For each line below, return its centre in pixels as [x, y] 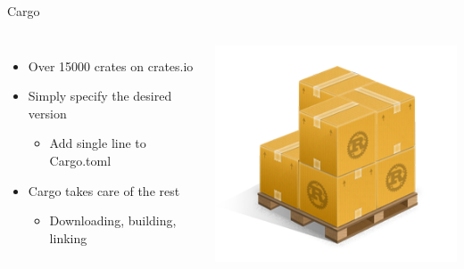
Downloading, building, [113, 220]
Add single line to [98, 143]
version [47, 113]
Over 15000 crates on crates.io [111, 65]
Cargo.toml [80, 160]
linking [68, 237]
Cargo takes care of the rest [104, 190]
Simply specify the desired [100, 96]
